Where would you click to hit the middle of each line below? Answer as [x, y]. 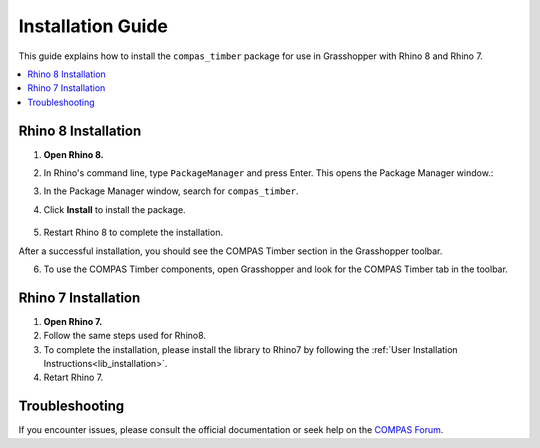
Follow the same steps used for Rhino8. [125, 336]
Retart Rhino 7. [73, 377]
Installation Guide [93, 26]
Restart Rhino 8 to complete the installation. [133, 232]
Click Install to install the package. [114, 209]
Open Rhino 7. [73, 321]
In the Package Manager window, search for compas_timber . [171, 191]
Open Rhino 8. [73, 154]
